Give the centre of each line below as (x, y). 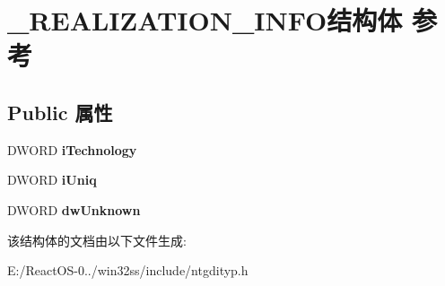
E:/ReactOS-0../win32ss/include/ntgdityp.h (128, 270)
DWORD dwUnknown (74, 209)
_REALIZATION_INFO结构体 (205, 20)
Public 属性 (60, 112)
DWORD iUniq (52, 180)
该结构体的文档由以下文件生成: (97, 240)
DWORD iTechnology (72, 149)
